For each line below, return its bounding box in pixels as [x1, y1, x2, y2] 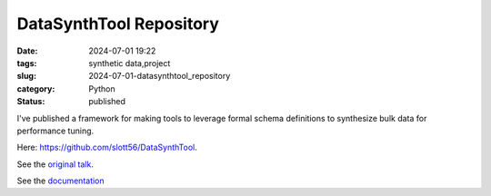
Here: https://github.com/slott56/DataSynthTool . [16, 142, 197, 153]
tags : [16, 57, 37, 68]
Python [88, 83, 115, 94]
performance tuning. [16, 125, 95, 136]
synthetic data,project [88, 57, 171, 68]
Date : [16, 45, 38, 56]
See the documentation [16, 175, 105, 186]
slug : [16, 71, 36, 82]
